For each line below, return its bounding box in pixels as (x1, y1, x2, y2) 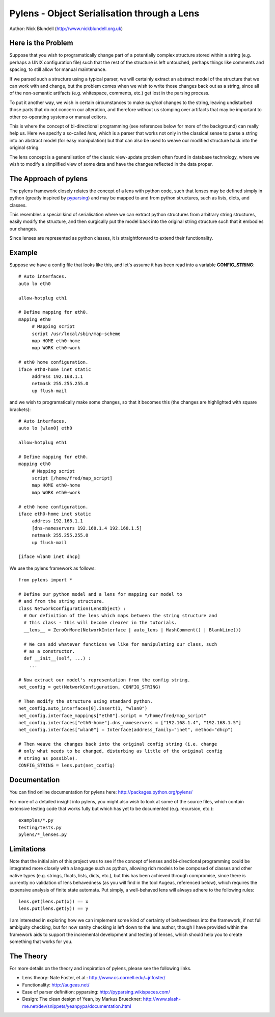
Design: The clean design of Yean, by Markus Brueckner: (22, 996, 142, 1002)
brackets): (9, 406, 31, 413)
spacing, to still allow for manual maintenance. (9, 66, 107, 72)
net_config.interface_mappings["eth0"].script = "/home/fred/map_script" (18, 713, 207, 719)
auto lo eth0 (18, 281, 51, 287)
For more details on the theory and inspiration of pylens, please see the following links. (9, 965, 192, 971)
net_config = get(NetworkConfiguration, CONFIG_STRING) (18, 684, 161, 690)
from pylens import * (18, 577, 72, 583)
